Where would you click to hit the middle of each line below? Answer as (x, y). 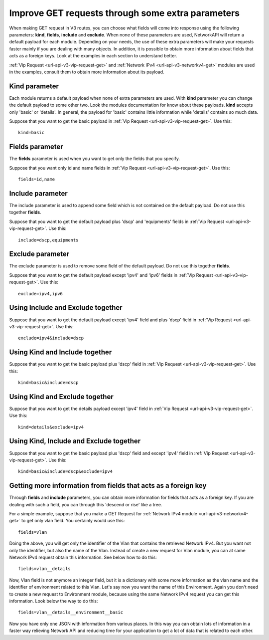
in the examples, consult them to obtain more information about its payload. (87, 72)
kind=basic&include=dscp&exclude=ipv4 (66, 472)
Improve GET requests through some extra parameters (125, 13)
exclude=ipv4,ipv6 (41, 294)
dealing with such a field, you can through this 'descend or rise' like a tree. (86, 504)
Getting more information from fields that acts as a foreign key (108, 486)
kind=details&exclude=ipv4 (51, 427)
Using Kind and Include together (61, 352)
